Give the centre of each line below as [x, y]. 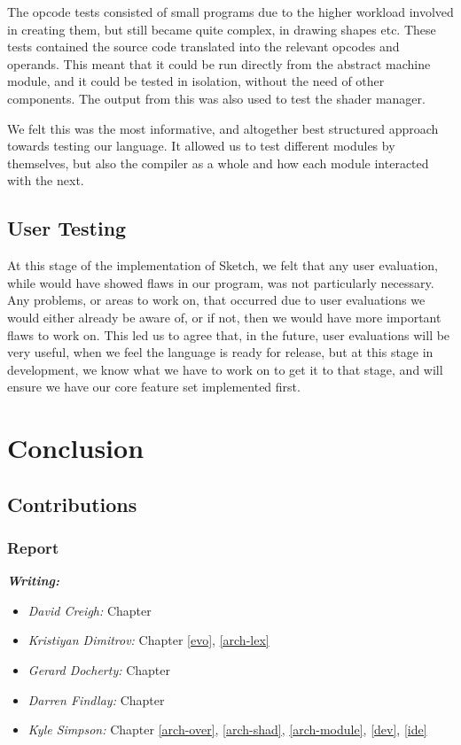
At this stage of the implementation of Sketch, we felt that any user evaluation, [223, 265]
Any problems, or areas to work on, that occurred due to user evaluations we [216, 300]
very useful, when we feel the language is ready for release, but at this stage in [220, 352]
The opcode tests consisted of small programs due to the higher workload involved [230, 12]
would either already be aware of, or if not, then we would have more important [224, 317]
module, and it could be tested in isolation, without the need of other [196, 81]
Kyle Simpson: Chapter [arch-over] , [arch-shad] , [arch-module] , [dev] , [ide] [227, 729]
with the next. [46, 180]
